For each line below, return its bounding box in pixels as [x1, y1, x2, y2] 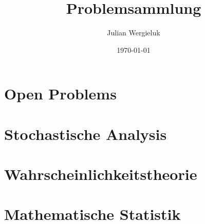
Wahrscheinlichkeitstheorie [4, 164, 197, 185]
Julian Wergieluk [107, 27, 160, 38]
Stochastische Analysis [4, 123, 167, 144]
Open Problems [4, 83, 117, 104]
